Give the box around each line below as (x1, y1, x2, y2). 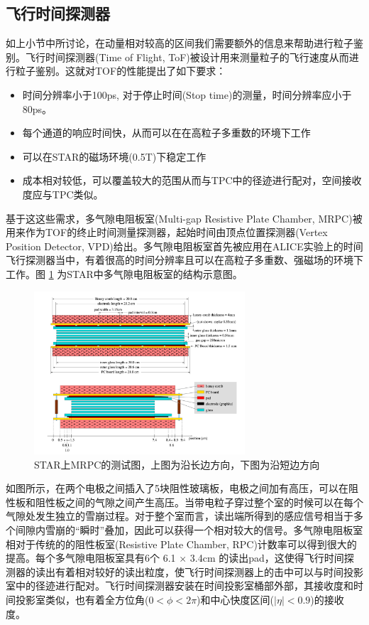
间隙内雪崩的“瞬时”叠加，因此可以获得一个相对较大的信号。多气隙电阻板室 (15, 523, 363, 538)
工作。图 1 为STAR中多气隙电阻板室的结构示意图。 (6, 266, 243, 281)
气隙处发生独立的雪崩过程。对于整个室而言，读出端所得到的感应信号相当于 (6, 508, 353, 523)
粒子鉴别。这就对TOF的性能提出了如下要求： (15, 63, 226, 78)
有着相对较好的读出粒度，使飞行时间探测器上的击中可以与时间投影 (55, 564, 363, 579)
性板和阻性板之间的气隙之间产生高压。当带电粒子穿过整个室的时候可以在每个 (6, 494, 363, 509)
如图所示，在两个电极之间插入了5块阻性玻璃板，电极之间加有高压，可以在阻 (6, 481, 358, 496)
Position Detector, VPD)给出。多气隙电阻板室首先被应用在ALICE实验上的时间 (6, 238, 363, 253)
